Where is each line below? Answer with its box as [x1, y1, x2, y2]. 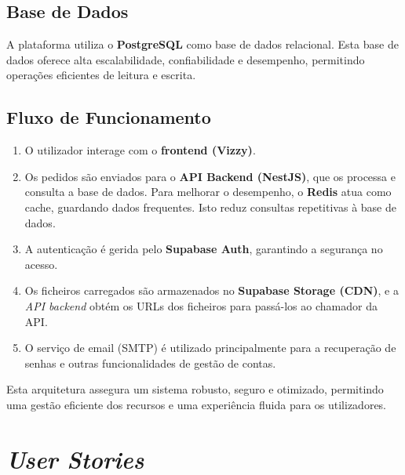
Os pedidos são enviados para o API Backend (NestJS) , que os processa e [24, 168, 396, 184]
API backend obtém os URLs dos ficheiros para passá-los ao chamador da [24, 297, 378, 314]
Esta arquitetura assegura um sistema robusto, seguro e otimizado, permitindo [6, 381, 384, 397]
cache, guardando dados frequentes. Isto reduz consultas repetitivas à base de [24, 198, 396, 215]
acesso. [24, 256, 58, 272]
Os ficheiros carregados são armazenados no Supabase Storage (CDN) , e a [24, 282, 399, 299]
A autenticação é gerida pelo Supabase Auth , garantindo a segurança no [24, 241, 383, 257]
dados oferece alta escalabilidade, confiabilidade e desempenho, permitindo [6, 51, 365, 67]
